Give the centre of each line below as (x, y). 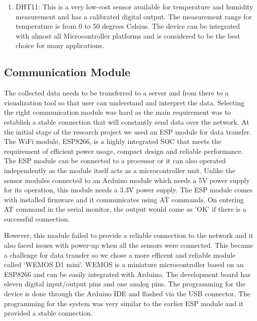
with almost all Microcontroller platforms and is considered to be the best (128, 35)
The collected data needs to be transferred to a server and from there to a (116, 93)
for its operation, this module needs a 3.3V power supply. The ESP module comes (128, 190)
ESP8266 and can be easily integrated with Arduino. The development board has (127, 274)
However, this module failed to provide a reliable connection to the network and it (129, 235)
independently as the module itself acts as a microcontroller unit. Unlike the (120, 170)
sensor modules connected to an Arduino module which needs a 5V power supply (127, 180)
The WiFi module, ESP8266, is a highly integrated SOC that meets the (113, 141)
